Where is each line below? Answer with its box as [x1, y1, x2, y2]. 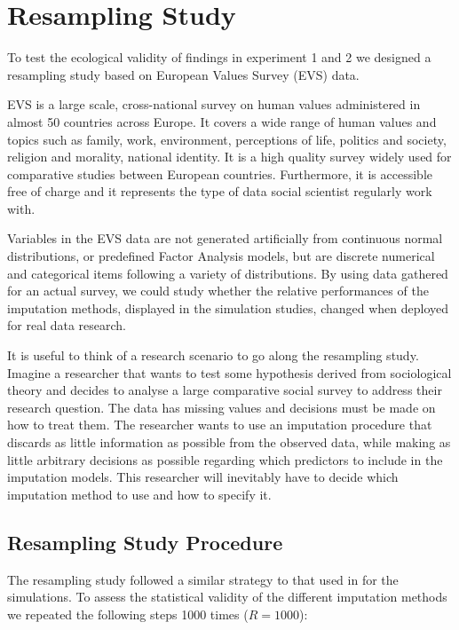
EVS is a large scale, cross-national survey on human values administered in [7, 95, 421, 114]
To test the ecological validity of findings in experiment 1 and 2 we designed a [7, 48, 431, 67]
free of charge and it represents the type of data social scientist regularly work [7, 182, 432, 201]
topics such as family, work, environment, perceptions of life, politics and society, [7, 130, 447, 148]
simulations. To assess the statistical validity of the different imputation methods [7, 587, 447, 606]
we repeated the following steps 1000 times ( [7, 604, 249, 623]
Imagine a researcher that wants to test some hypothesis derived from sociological [7, 363, 452, 382]
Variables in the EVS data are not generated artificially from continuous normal [7, 229, 443, 248]
